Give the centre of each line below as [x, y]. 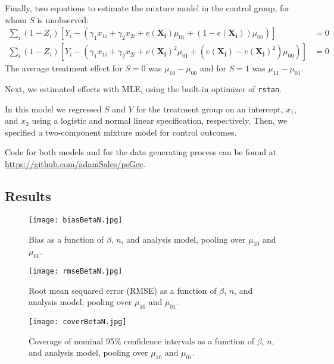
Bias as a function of [66, 239]
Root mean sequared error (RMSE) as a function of [123, 290]
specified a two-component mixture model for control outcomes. [121, 132]
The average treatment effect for [64, 68]
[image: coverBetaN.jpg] [78, 322]
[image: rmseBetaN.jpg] [76, 272]
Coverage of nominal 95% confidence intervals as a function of [141, 341]
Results [28, 196]
